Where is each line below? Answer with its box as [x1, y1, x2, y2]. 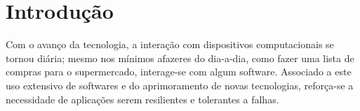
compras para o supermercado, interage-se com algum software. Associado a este [6, 64, 352, 79]
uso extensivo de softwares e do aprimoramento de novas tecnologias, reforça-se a [6, 77, 354, 92]
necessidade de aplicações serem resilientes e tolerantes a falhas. [6, 91, 279, 106]
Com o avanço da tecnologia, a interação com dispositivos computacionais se [6, 37, 334, 52]
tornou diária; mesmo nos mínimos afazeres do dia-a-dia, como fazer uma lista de [6, 50, 354, 65]
